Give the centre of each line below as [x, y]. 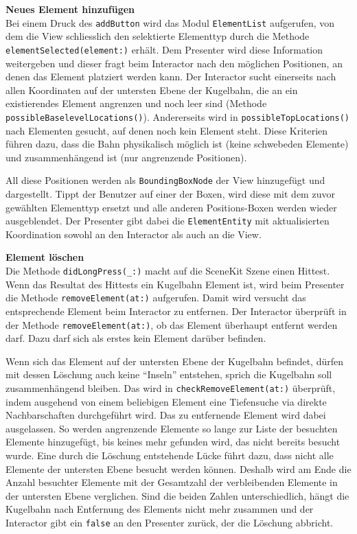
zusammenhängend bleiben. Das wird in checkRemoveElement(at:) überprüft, [171, 387]
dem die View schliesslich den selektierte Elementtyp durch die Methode [158, 36]
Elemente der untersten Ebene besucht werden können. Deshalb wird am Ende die [178, 468]
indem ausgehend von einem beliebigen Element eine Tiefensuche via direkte [166, 401]
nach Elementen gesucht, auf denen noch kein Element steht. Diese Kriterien [167, 130]
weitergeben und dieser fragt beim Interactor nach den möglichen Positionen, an [174, 63]
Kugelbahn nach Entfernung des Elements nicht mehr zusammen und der [160, 509]
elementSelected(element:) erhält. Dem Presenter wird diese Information [164, 49]
